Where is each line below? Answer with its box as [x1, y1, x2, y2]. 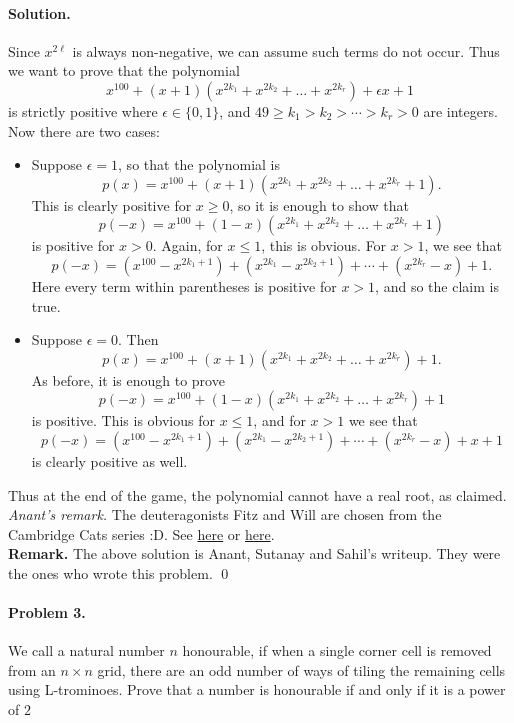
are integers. [423, 100, 498, 121]
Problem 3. [8, 602, 86, 623]
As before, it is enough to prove [31, 369, 225, 390]
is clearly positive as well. [31, 450, 188, 471]
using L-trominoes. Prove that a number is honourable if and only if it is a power [8, 679, 506, 700]
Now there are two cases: [8, 120, 160, 141]
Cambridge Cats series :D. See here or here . [8, 523, 275, 544]
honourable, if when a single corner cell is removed [182, 640, 492, 661]
